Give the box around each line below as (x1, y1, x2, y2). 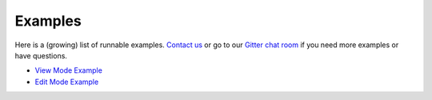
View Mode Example (34, 66, 103, 75)
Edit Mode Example (34, 77, 99, 86)
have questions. (14, 50, 68, 60)
